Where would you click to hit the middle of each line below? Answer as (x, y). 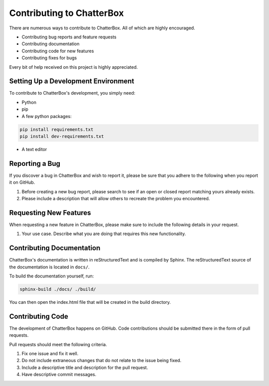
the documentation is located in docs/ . (49, 267)
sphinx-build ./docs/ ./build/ (58, 289)
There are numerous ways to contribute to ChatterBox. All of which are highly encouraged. (102, 28)
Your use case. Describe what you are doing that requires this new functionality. (104, 234)
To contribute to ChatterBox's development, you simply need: (72, 93)
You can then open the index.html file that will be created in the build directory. (90, 302)
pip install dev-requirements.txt (62, 136)
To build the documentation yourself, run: (52, 276)
